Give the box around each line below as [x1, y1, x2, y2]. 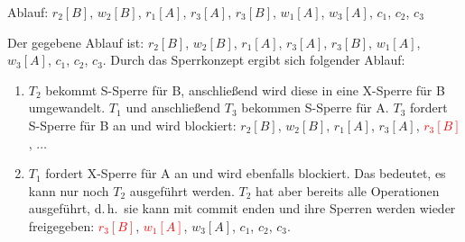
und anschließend [126, 98, 221, 117]
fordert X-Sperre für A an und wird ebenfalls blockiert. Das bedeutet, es [45, 164, 446, 183]
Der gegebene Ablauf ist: [7, 32, 144, 51]
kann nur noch [28, 181, 109, 200]
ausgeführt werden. [129, 181, 235, 200]
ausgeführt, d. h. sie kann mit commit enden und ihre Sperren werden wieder [28, 199, 456, 218]
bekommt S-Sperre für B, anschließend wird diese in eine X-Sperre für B [45, 80, 445, 99]
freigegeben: [28, 216, 95, 235]
